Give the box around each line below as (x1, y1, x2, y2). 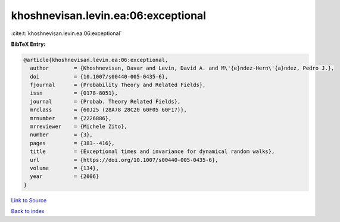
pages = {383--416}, (30, 140, 116, 146)
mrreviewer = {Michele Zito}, (30, 123, 127, 130)
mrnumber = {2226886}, (30, 115, 112, 121)
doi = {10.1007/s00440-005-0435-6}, (30, 73, 169, 80)
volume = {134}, (30, 165, 99, 171)
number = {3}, (30, 132, 93, 138)
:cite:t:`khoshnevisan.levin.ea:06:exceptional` (11, 30, 122, 37)
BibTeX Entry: (11, 40, 46, 48)
